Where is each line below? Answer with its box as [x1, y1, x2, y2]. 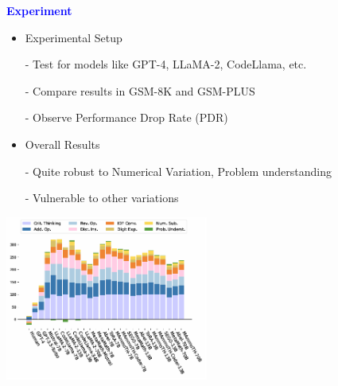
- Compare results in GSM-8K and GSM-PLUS [25, 82, 255, 99]
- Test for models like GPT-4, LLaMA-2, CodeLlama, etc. [25, 56, 307, 72]
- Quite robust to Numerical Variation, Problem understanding [25, 162, 332, 179]
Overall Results [25, 135, 100, 152]
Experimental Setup [25, 29, 122, 45]
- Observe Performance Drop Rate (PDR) [25, 109, 228, 126]
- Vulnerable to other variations [25, 189, 179, 206]
